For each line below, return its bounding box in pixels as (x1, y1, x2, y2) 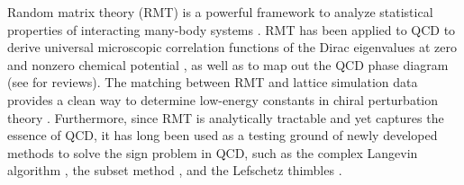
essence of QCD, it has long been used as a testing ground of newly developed (7, 126, 438, 145)
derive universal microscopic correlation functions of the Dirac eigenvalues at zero (7, 38, 457, 57)
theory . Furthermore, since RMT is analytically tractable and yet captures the (7, 108, 444, 127)
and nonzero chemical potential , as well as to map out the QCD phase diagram (7, 55, 449, 74)
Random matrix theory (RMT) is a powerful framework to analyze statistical (7, 3, 433, 21)
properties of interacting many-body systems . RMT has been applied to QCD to (7, 20, 456, 39)
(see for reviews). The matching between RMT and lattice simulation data (7, 73, 418, 92)
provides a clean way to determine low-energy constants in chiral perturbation (7, 90, 439, 109)
